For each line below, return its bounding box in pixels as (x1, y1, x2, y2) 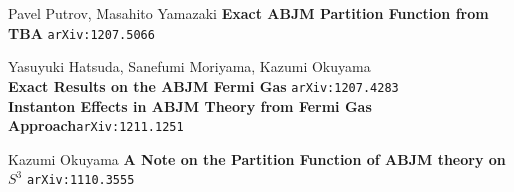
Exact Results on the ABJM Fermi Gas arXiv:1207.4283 (8, 75, 399, 96)
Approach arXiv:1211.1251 (8, 115, 184, 136)
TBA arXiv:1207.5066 (8, 22, 155, 43)
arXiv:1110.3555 (26, 173, 135, 188)
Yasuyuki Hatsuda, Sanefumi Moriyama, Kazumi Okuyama (8, 56, 371, 77)
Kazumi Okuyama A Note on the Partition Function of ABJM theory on (8, 148, 506, 169)
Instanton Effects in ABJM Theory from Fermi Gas (8, 95, 372, 116)
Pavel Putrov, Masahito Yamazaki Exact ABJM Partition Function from (8, 3, 489, 23)
